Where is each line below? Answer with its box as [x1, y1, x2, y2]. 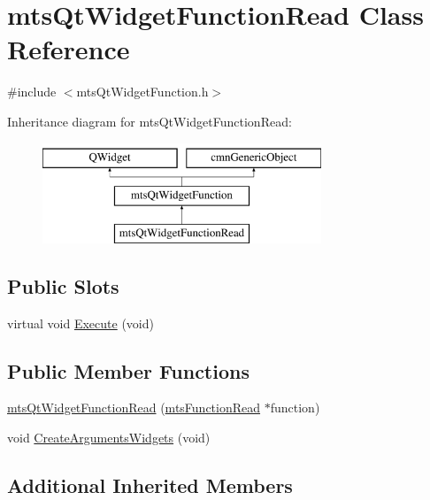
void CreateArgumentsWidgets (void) [7, 428, 211, 447]
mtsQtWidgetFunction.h [76, 82, 209, 101]
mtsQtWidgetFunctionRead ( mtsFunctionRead [7, 398, 261, 417]
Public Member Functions [7, 357, 250, 384]
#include [7, 82, 57, 101]
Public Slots [7, 272, 119, 299]
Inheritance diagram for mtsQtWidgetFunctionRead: [7, 112, 292, 130]
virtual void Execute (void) [7, 313, 154, 332]
